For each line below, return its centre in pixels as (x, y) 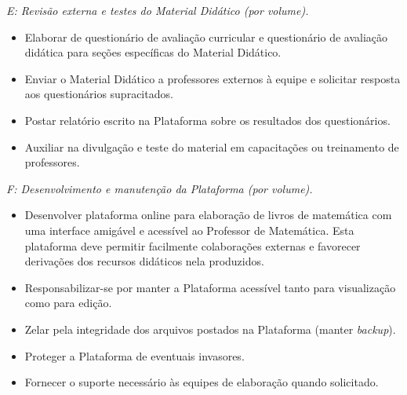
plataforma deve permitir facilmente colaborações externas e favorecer (193, 245)
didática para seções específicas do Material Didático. (153, 52)
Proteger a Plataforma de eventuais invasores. (134, 355)
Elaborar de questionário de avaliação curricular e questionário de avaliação (206, 37)
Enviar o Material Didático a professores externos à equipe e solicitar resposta (213, 78)
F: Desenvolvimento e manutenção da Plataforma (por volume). (160, 188)
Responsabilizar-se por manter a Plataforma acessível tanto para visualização (210, 287)
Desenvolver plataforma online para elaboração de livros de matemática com (208, 215)
